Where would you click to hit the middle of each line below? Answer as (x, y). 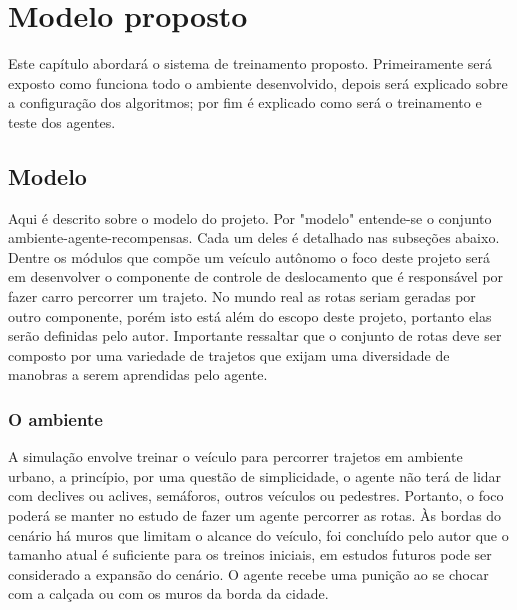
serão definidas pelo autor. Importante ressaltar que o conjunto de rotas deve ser (255, 335)
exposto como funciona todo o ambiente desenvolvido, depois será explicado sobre (258, 82)
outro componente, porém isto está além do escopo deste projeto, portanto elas (250, 315)
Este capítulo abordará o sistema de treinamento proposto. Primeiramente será (250, 63)
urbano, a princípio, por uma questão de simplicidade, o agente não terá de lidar (255, 475)
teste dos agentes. (62, 121)
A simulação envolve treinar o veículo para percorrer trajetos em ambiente (235, 456)
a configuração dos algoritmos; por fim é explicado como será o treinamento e (245, 102)
